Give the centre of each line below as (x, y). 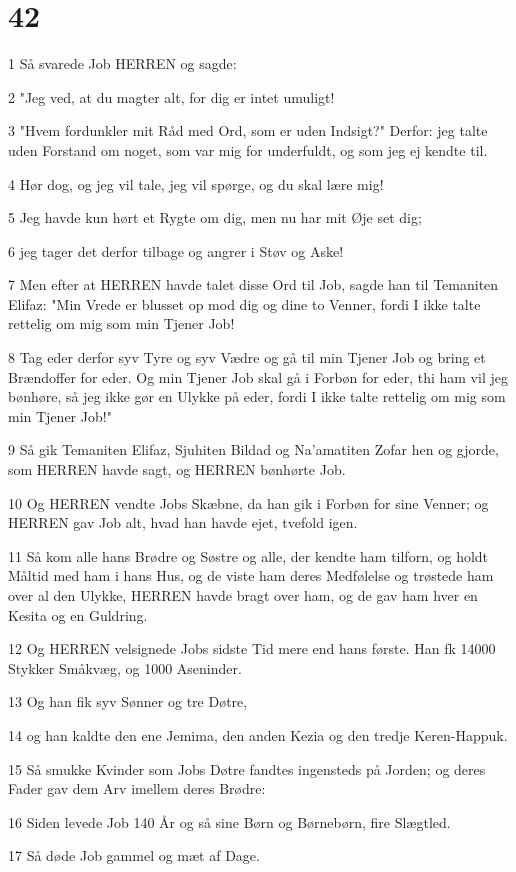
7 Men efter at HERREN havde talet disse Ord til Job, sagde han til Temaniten (253, 284)
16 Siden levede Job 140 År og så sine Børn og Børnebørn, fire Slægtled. (229, 821)
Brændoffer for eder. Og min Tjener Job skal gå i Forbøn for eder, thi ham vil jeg (258, 376)
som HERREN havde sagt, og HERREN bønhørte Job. (177, 469)
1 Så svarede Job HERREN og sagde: (122, 63)
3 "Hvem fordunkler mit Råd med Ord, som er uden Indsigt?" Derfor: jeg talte (248, 130)
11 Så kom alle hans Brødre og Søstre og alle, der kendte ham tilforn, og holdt (248, 555)
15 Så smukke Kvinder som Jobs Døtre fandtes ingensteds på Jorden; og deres (247, 768)
